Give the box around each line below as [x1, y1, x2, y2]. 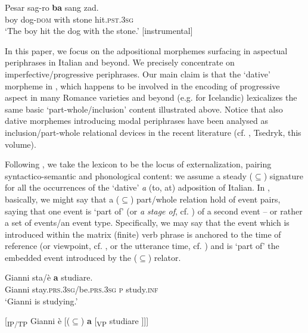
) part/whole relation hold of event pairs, [130, 192, 281, 205]
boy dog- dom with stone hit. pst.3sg [5, 13, 133, 25]
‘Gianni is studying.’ [5, 294, 78, 307]
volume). [5, 138, 36, 150]
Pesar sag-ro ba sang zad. [5, 1, 99, 13]
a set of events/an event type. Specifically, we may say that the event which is [5, 216, 290, 229]
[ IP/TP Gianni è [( [5, 315, 70, 329]
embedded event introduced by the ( [5, 251, 138, 263]
